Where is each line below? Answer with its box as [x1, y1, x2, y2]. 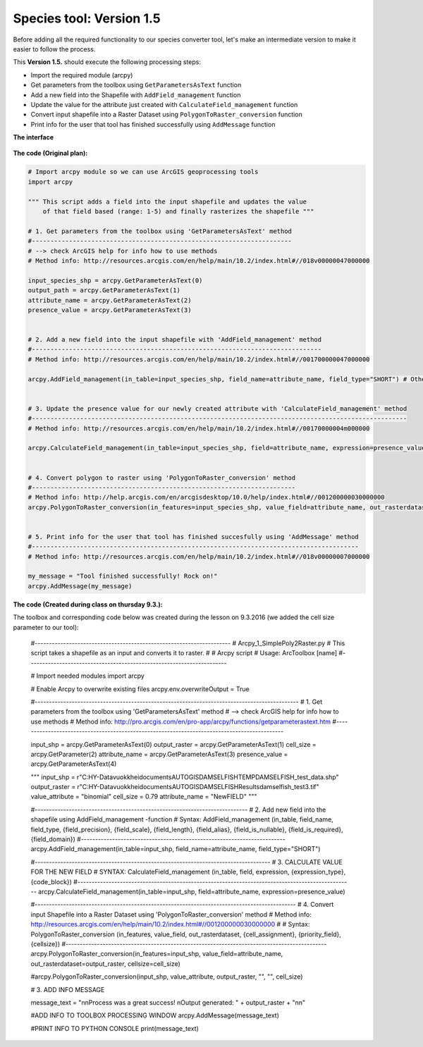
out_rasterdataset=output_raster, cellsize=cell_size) [30, 959, 181, 968]
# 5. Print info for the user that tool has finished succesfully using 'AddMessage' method [27, 533, 359, 540]
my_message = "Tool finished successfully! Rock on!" [27, 572, 218, 581]
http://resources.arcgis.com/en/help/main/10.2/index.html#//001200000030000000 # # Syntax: [30, 920, 310, 929]
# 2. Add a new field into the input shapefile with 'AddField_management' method [27, 335, 322, 344]
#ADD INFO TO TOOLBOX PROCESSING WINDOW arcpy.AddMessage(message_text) [30, 1011, 280, 1020]
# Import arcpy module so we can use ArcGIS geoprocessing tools [27, 168, 259, 176]
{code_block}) [30, 877, 72, 886]
